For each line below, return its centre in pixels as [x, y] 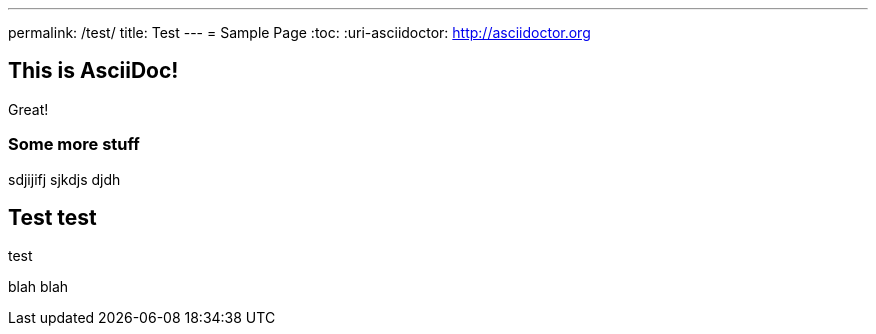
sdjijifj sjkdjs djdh [64, 179]
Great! [28, 109]
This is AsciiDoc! [93, 71]
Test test [52, 218]
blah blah [38, 287]
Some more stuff [74, 144]
